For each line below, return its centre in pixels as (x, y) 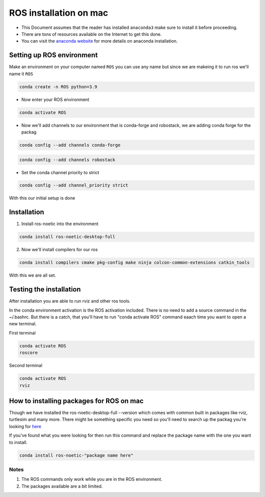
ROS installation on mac (59, 13)
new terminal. (23, 324)
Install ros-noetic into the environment (60, 224)
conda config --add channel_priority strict (74, 185)
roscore (28, 353)
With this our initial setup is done (42, 198)
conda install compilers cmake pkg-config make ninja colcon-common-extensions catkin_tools (134, 263)
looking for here (25, 426)
